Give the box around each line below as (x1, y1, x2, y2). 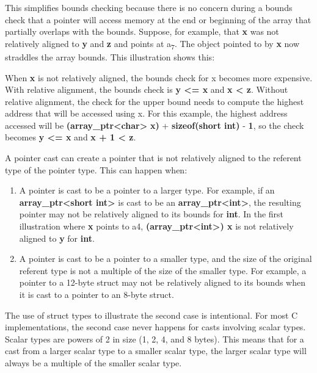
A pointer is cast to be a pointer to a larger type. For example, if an (19, 184, 275, 197)
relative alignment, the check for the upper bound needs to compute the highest (5, 95, 304, 107)
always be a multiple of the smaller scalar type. (5, 356, 182, 369)
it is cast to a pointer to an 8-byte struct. (19, 288, 174, 300)
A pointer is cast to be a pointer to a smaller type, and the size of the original (19, 252, 312, 265)
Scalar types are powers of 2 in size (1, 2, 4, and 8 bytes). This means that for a (5, 332, 304, 345)
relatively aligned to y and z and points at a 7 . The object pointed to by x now (5, 37, 300, 51)
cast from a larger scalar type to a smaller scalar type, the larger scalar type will (5, 344, 307, 357)
